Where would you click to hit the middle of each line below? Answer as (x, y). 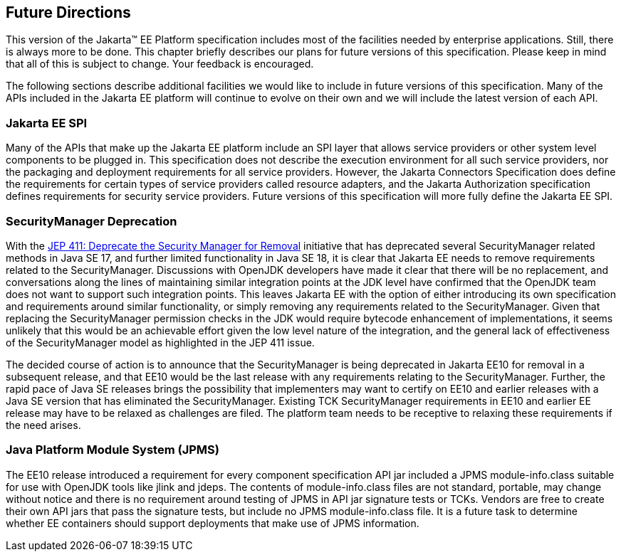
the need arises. (43, 425)
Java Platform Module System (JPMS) (113, 450)
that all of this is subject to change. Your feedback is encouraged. (160, 64)
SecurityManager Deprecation (92, 221)
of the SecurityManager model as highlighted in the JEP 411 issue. (160, 342)
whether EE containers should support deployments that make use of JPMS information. (213, 523)
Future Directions (68, 12)
